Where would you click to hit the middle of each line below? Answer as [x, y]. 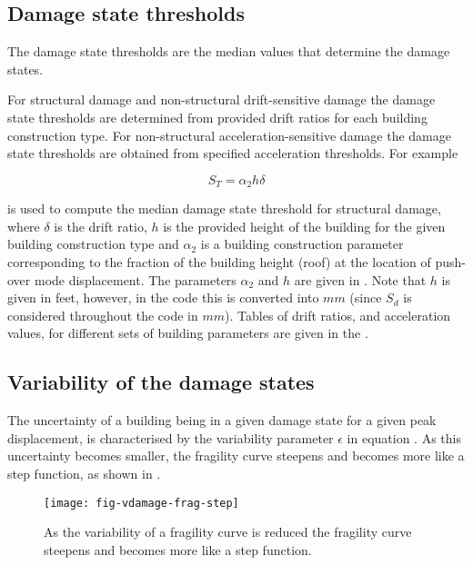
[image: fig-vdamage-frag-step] [141, 503]
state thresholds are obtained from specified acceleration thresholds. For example [233, 153]
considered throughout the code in [103, 315]
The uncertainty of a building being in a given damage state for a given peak [222, 420]
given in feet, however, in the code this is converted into [163, 297]
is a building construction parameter [302, 244]
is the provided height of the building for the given [304, 226]
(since [366, 297]
